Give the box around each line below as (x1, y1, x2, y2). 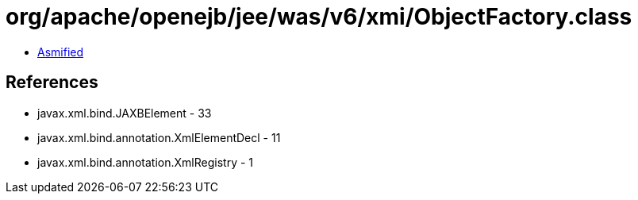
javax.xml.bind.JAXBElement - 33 (37, 106, 212, 120)
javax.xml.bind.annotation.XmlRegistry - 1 (37, 155, 254, 169)
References (6, 72, 98, 93)
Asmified (37, 44, 84, 59)
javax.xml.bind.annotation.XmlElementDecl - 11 (37, 130, 281, 144)
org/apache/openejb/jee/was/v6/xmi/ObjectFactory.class (6, 3, 632, 30)
